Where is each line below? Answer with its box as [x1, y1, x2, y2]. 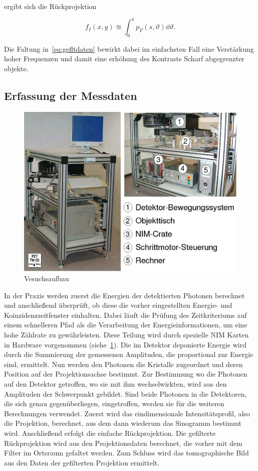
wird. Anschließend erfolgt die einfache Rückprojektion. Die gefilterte [4, 427, 216, 438]
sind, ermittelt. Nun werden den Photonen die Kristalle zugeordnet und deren [4, 359, 243, 369]
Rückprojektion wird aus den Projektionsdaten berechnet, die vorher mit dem [4, 437, 242, 448]
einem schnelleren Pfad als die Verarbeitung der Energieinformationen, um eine [4, 319, 247, 330]
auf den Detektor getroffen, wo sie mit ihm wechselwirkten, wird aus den [4, 378, 227, 389]
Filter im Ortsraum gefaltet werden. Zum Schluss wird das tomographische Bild [4, 447, 249, 458]
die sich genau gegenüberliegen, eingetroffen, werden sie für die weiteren [4, 398, 224, 409]
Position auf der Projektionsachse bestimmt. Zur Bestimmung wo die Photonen [4, 369, 247, 379]
